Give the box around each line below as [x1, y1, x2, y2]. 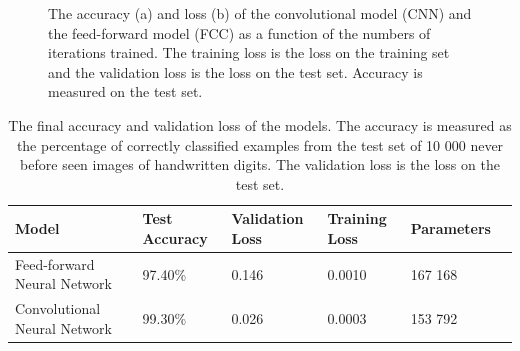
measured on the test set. [48, 81, 203, 102]
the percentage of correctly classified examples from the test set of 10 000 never [16, 134, 504, 155]
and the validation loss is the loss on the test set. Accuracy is [48, 61, 423, 82]
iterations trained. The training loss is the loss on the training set [48, 42, 450, 63]
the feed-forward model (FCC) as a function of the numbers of [48, 22, 431, 43]
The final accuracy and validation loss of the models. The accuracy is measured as [8, 114, 512, 135]
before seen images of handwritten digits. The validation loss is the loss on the [20, 154, 500, 175]
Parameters [410, 218, 491, 239]
